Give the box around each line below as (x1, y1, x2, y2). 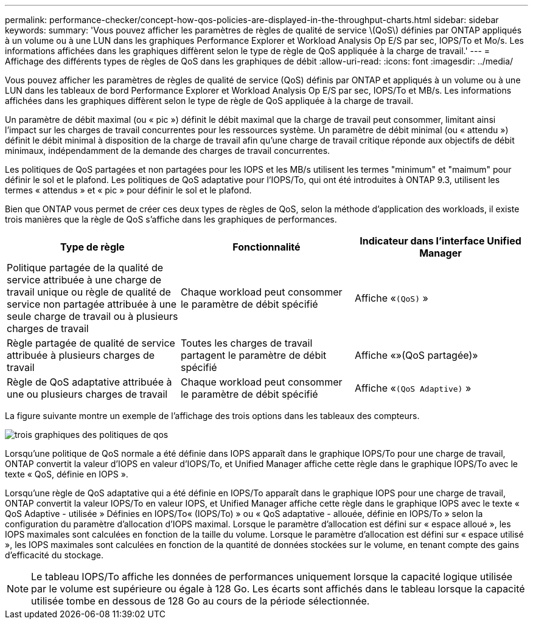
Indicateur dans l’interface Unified (360, 235, 521, 247)
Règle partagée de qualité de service (7, 337, 175, 349)
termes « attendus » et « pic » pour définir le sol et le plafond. (5, 185, 252, 195)
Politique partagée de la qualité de (7, 262, 164, 274)
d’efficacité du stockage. (5, 550, 103, 560)
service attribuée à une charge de (7, 274, 162, 286)
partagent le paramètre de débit (180, 349, 327, 361)
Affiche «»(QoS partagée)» (354, 349, 478, 361)
